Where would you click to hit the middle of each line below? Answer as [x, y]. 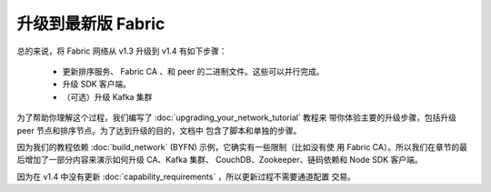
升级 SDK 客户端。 [97, 84]
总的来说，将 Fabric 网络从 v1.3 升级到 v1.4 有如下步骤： [122, 51]
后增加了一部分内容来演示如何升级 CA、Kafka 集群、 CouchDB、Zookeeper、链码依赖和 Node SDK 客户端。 [220, 160]
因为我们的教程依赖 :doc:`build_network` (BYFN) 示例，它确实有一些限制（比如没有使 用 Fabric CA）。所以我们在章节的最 [242, 147]
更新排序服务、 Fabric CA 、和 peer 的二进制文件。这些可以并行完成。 [193, 71]
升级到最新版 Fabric [91, 24]
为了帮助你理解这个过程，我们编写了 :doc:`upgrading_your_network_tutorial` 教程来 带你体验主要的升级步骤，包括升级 [237, 117]
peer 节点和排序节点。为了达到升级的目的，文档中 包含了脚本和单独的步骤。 [159, 130]
